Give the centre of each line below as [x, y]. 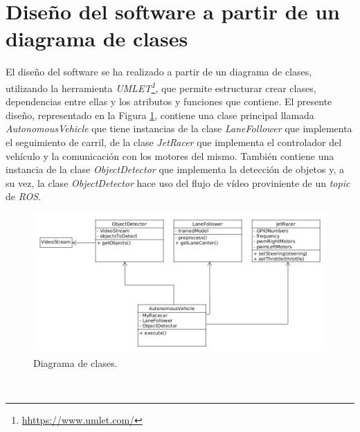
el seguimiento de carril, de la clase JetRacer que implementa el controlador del [174, 142]
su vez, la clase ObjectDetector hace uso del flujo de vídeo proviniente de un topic [178, 182]
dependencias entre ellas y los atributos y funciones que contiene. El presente [169, 101]
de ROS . [24, 196]
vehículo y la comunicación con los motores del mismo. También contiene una [170, 155]
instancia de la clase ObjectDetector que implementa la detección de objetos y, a [175, 169]
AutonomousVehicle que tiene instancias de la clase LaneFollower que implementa [179, 128]
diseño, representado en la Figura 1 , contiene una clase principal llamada [160, 115]
